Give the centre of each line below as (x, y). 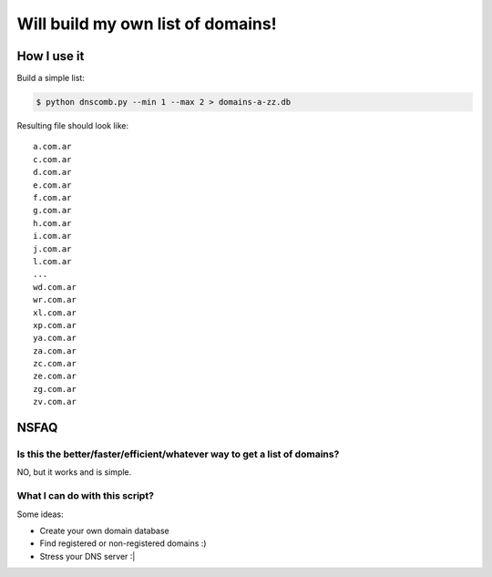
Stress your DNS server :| (87, 556)
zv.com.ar (55, 402)
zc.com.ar (55, 364)
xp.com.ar (55, 325)
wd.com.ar (55, 287)
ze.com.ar (55, 376)
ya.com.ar (55, 338)
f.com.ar (52, 197)
